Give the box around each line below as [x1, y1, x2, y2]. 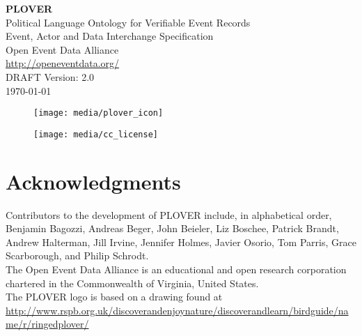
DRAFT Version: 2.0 [6, 69, 95, 84]
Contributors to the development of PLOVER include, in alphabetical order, [6, 207, 332, 222]
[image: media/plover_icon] [33, 108, 164, 119]
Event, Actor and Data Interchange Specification [6, 29, 214, 43]
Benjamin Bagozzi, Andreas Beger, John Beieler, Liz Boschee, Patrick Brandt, [6, 221, 339, 236]
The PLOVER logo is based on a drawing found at [6, 289, 223, 304]
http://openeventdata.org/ [6, 56, 120, 70]
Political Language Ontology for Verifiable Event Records [6, 15, 251, 29]
